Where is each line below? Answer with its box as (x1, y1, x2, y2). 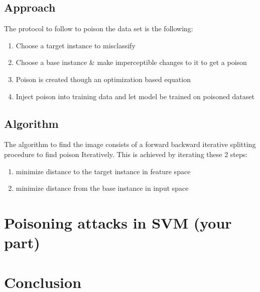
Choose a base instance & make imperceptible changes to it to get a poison (16, 57, 247, 67)
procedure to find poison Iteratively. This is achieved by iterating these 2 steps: (4, 149, 248, 159)
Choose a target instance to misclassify (16, 40, 136, 50)
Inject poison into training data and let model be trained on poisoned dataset (16, 91, 254, 101)
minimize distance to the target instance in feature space (16, 166, 191, 176)
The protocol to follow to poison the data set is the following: (4, 23, 193, 34)
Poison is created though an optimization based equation (16, 74, 191, 84)
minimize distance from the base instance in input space (16, 183, 189, 193)
